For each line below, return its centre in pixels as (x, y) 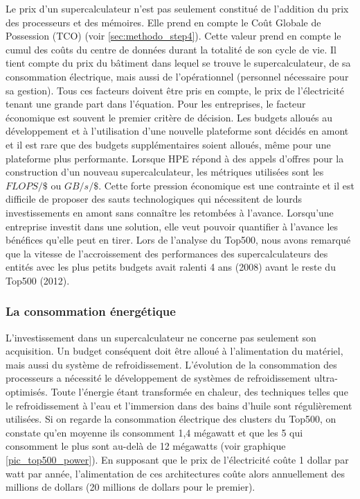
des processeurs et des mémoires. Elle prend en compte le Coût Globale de (163, 22)
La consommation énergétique (91, 311)
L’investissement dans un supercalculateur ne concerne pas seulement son (161, 337)
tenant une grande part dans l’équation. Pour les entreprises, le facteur (156, 104)
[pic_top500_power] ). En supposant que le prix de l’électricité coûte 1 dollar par (177, 460)
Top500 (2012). (38, 280)
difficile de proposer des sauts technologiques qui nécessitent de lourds (154, 199)
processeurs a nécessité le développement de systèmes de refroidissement (159, 378)
